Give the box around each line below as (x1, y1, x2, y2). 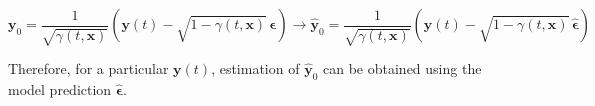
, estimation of (211, 57, 300, 78)
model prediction (8, 78, 112, 99)
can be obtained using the (323, 57, 482, 78)
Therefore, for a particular (8, 57, 169, 78)
